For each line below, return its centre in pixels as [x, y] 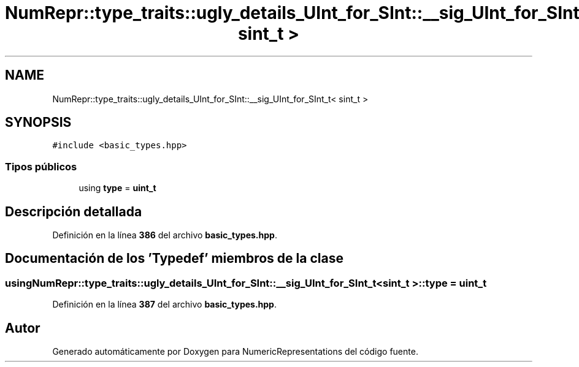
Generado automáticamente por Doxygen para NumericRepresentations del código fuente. [235, 352]
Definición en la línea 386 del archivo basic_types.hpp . [165, 235]
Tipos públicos [41, 166]
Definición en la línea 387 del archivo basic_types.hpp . [164, 305]
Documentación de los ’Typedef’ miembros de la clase [174, 259]
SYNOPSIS [38, 123]
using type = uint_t [117, 188]
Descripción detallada [74, 211]
